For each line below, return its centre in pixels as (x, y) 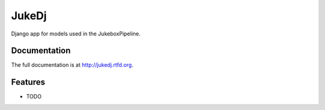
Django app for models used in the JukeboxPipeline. (76, 34)
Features (28, 82)
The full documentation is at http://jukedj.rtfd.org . (72, 65)
